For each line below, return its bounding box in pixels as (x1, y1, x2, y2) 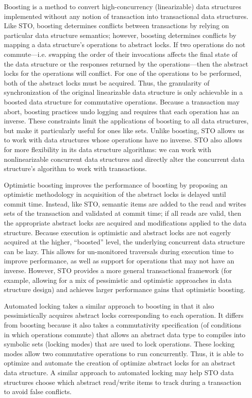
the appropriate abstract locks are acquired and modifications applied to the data (4, 218, 247, 228)
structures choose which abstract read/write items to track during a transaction (4, 377, 241, 387)
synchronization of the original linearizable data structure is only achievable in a (4, 87, 243, 97)
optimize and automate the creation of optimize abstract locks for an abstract (4, 358, 235, 368)
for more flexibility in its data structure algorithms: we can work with (4, 144, 212, 154)
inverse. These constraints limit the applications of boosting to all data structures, (4, 116, 249, 126)
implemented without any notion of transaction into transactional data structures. (4, 11, 249, 21)
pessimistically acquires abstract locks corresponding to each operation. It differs (4, 310, 244, 320)
